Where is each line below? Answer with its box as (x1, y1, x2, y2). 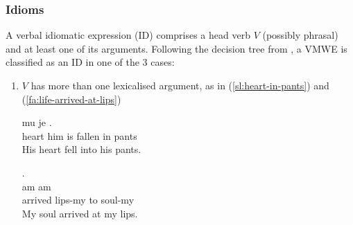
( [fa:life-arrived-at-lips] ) (21, 91, 121, 106)
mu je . (21, 115, 52, 129)
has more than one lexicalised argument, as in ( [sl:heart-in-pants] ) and (31, 78, 329, 92)
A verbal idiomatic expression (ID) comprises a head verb (6, 28, 250, 42)
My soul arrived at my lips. (21, 206, 138, 220)
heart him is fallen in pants (21, 128, 137, 143)
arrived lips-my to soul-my (21, 192, 135, 207)
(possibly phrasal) (262, 28, 338, 42)
